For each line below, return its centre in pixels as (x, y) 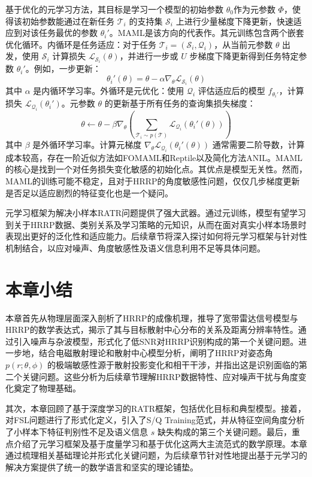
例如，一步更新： (67, 69)
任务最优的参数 (68, 33)
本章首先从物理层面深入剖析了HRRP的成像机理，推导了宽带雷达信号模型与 (152, 318)
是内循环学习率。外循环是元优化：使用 (109, 91)
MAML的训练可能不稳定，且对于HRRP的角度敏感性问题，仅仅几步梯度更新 (153, 180)
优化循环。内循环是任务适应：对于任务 (81, 44)
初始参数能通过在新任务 (68, 21)
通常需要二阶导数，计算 (258, 145)
